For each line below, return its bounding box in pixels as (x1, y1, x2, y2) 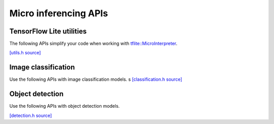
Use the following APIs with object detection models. (9, 103, 120, 109)
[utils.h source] (9, 50, 41, 56)
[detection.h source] (9, 112, 52, 118)
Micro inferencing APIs (9, 8, 109, 19)
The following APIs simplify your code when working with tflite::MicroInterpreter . (9, 41, 178, 47)
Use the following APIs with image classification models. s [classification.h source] (9, 76, 183, 82)
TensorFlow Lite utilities (9, 27, 87, 36)
